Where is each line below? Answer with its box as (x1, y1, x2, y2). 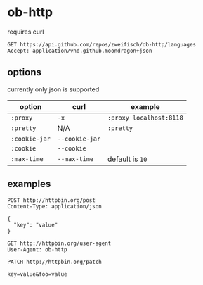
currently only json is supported (7, 85, 100, 94)
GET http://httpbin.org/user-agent (7, 240, 112, 247)
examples (7, 178, 51, 190)
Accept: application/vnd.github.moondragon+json (7, 47, 152, 54)
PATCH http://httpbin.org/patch (7, 258, 102, 265)
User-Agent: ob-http (7, 246, 68, 253)
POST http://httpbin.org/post (7, 196, 96, 204)
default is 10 (107, 154, 148, 164)
